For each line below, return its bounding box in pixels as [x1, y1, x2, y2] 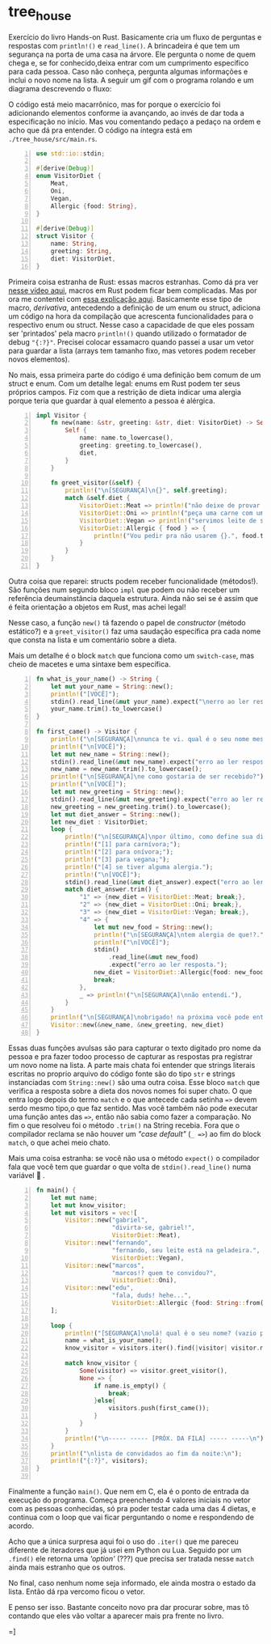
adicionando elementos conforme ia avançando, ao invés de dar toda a [8, 108, 244, 117]
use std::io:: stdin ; [35, 149, 106, 158]
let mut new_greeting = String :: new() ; [50, 788, 185, 796]
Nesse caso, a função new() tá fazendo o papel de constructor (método [8, 617, 246, 627]
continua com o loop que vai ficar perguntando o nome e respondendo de [8, 1512, 254, 1523]
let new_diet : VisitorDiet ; [50, 818, 148, 826]
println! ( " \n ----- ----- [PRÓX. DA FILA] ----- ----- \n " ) [65, 1434, 265, 1443]
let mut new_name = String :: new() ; [50, 750, 170, 758]
